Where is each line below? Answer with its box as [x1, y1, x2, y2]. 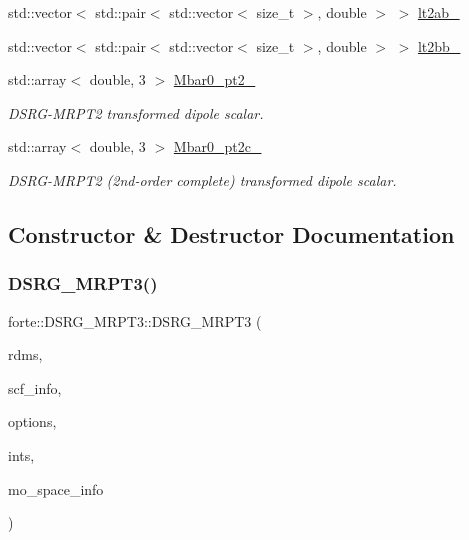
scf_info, [8, 377, 62, 398]
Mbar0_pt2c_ [173, 136, 262, 157]
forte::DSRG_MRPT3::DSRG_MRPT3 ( [8, 310, 262, 331]
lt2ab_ [417, 2, 460, 22]
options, [8, 411, 57, 432]
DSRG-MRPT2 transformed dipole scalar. [8, 102, 264, 123]
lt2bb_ [417, 35, 461, 56]
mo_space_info [8, 478, 104, 499]
